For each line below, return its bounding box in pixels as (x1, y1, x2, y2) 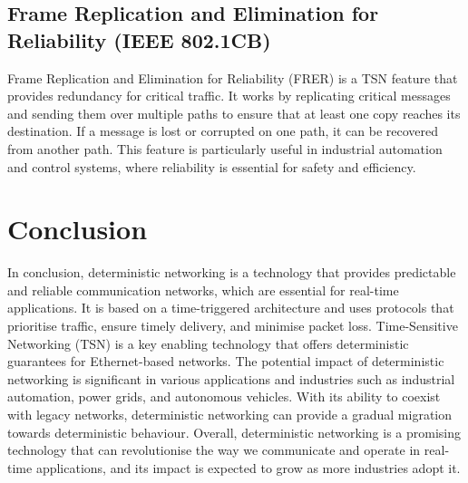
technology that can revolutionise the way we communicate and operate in (7, 440, 421, 459)
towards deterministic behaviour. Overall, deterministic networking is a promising (7, 422, 462, 441)
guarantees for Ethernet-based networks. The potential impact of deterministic (7, 352, 444, 371)
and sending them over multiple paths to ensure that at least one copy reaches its (7, 103, 461, 122)
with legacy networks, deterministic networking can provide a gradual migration (7, 405, 453, 424)
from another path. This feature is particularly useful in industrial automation (7, 139, 443, 158)
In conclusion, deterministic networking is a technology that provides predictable (7, 263, 456, 282)
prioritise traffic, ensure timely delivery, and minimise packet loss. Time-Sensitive (7, 316, 458, 335)
